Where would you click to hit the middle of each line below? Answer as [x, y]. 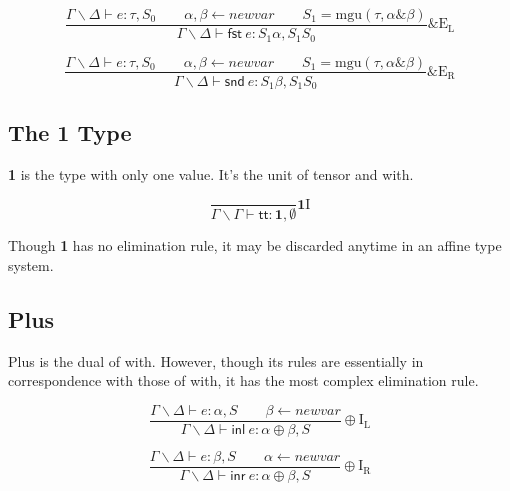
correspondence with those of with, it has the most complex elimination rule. [243, 380]
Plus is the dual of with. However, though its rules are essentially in [216, 360]
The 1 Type [70, 132]
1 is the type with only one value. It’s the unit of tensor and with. [211, 174]
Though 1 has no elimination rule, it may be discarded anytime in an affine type [255, 245]
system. [31, 264]
